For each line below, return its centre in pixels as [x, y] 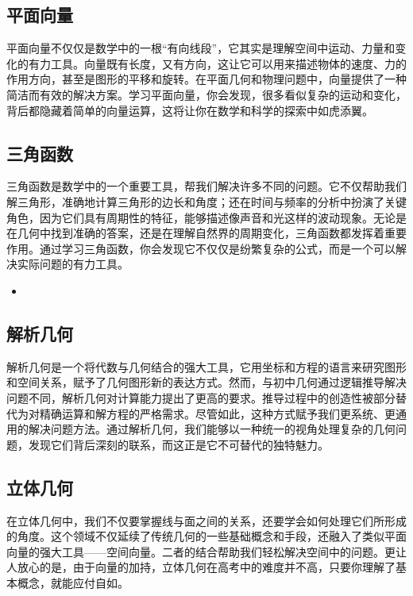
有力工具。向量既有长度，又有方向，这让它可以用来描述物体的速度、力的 [217, 63]
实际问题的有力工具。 [73, 264]
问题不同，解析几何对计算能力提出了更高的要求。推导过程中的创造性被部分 [201, 397]
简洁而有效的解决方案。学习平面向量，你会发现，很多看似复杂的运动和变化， [206, 94]
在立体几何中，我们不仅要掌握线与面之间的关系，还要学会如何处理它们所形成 [206, 520]
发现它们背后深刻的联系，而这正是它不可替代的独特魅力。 [178, 444]
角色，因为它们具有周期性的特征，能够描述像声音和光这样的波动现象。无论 [201, 217]
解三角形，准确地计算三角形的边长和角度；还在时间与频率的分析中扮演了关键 [206, 201]
